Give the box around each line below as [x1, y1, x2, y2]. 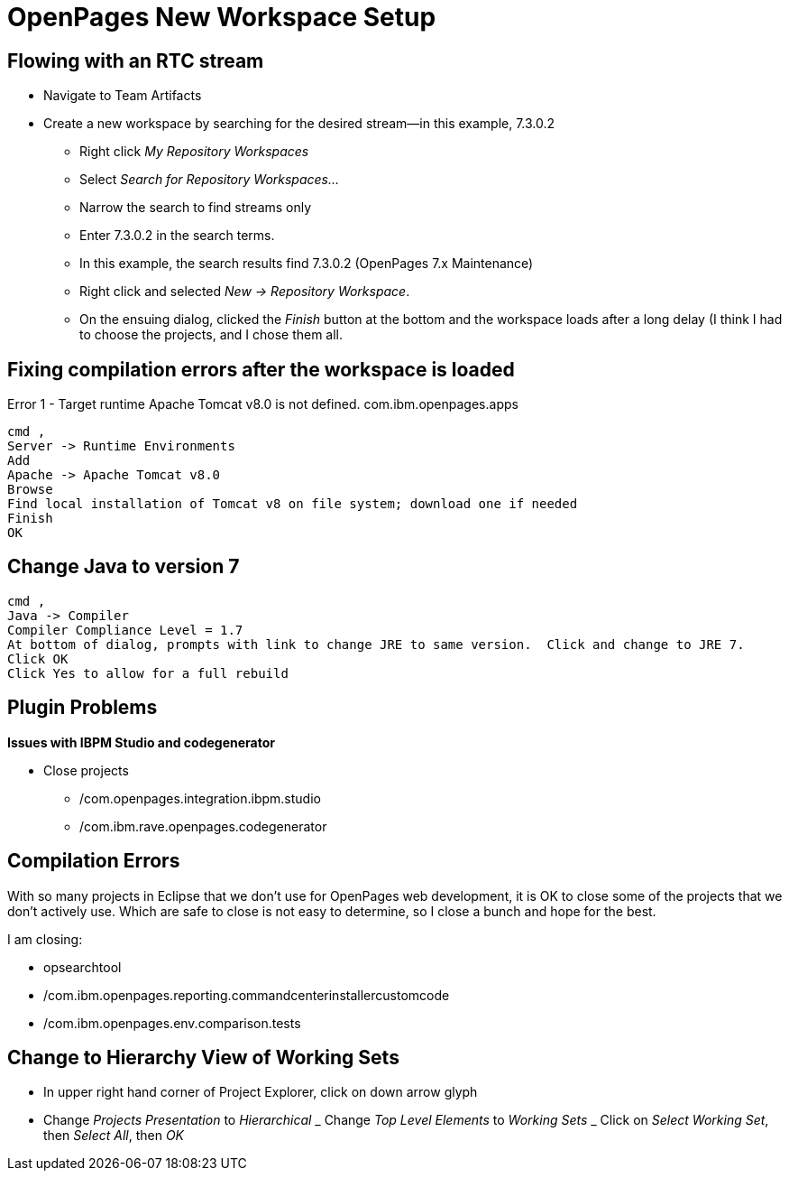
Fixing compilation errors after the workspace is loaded [7, 357, 515, 381]
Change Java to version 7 [7, 555, 240, 579]
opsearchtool [43, 959, 122, 975]
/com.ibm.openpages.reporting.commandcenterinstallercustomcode [43, 987, 450, 1003]
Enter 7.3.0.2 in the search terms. [79, 227, 275, 244]
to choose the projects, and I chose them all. [79, 327, 344, 343]
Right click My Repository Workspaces [79, 144, 309, 160]
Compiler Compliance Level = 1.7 [7, 622, 243, 637]
